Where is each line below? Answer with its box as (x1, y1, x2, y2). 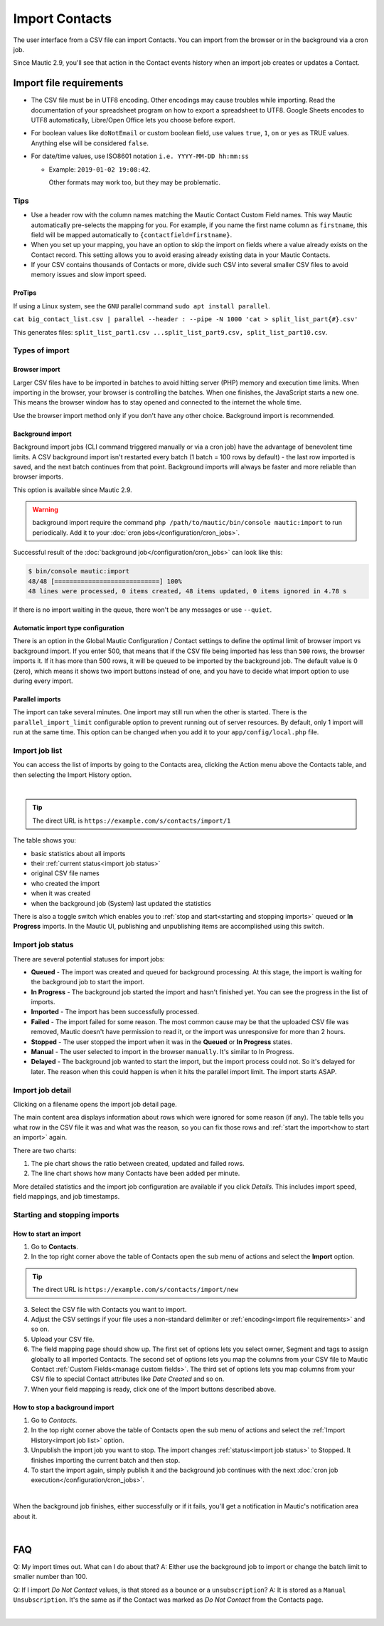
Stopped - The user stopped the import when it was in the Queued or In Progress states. (31, 1037, 293, 1046)
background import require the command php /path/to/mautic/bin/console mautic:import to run (32, 518, 343, 527)
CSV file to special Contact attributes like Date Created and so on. (31, 1375, 225, 1383)
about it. (13, 1512, 38, 1521)
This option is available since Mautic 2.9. (13, 485, 132, 494)
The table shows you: (13, 836, 76, 845)
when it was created (31, 889, 91, 897)
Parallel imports (13, 694, 61, 703)
